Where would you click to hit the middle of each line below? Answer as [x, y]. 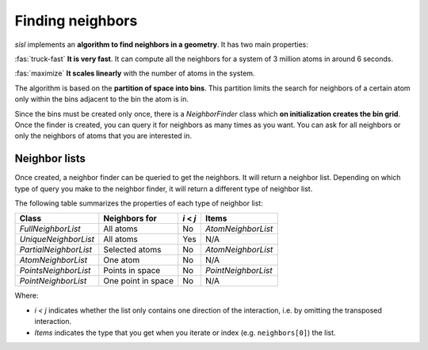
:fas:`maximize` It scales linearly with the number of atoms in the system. [135, 73]
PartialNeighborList [56, 250]
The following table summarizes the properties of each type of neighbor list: [139, 203]
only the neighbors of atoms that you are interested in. [103, 136]
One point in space [139, 281]
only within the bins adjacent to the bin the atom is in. [102, 99]
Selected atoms [132, 250]
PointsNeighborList [55, 271]
